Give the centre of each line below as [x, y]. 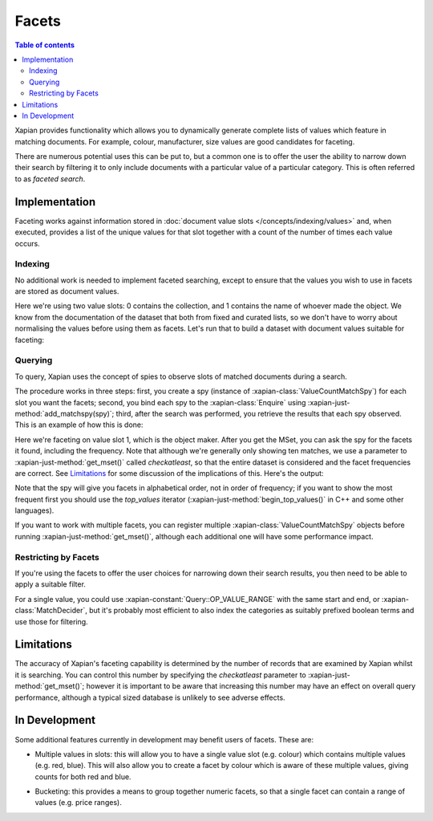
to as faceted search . [50, 179]
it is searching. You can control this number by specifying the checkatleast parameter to [160, 675]
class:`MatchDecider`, [51, 611]
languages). [34, 510]
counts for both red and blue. [83, 776]
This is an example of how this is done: [79, 425]
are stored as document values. [67, 291]
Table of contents [45, 45]
